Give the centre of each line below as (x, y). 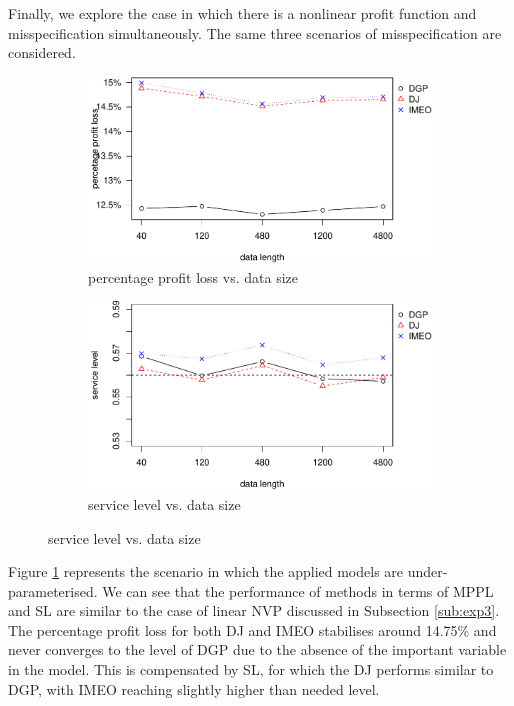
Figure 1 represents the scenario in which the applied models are (206, 571)
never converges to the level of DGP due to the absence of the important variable (257, 649)
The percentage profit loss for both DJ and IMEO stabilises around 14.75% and (252, 629)
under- (427, 571)
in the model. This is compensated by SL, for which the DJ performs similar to (251, 669)
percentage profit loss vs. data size (193, 276)
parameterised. (53, 590)
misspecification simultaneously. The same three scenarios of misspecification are (255, 32)
